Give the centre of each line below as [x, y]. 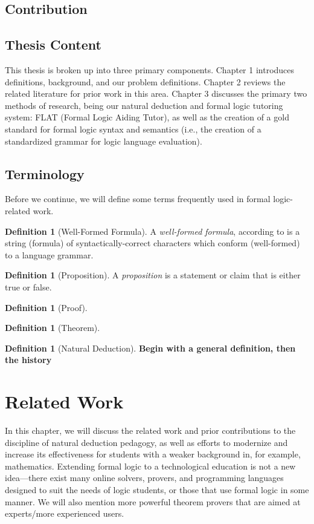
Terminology [45, 173]
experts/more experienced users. [65, 513]
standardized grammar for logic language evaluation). [104, 141]
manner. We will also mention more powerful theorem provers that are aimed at [153, 501]
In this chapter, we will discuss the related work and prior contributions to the [150, 430]
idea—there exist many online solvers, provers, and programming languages [144, 478]
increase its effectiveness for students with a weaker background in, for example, [153, 454]
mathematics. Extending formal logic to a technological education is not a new [150, 466]
